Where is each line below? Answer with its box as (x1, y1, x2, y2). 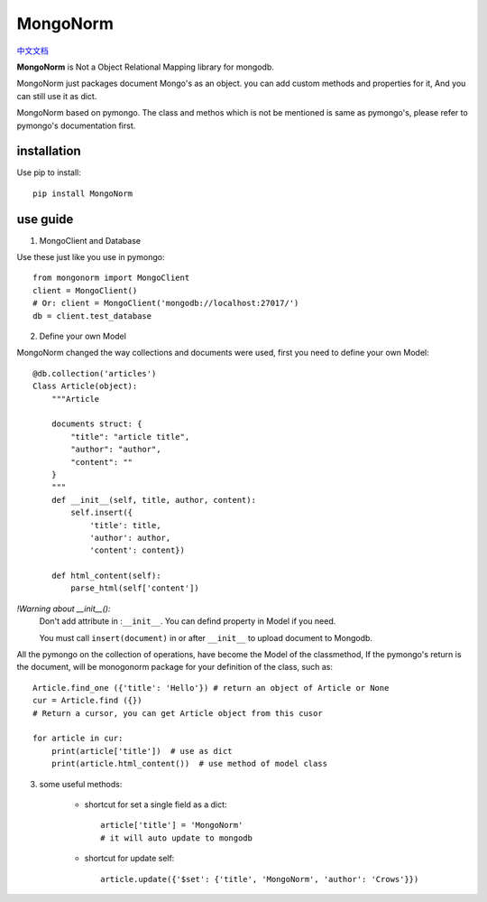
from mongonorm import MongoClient (32, 273, 190, 284)
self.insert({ (70, 507, 133, 518)
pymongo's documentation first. (16, 120, 136, 131)
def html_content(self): (51, 571, 161, 581)
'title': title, (89, 520, 161, 530)
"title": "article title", (70, 432, 190, 442)
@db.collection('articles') (32, 368, 157, 378)
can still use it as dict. (16, 90, 97, 101)
